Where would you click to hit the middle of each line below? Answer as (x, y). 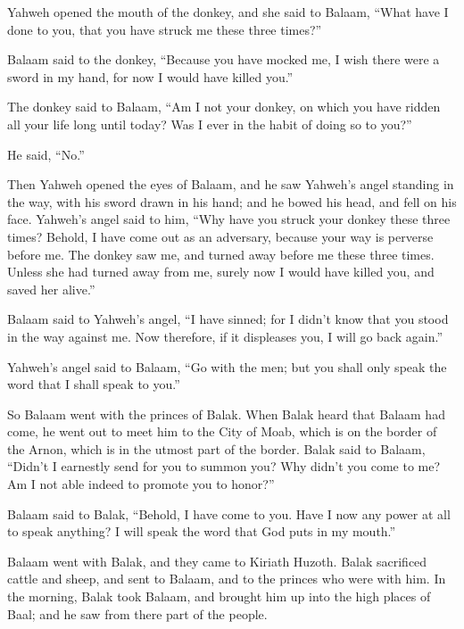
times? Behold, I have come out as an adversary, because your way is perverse (220, 236)
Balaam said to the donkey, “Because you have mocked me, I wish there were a (224, 59)
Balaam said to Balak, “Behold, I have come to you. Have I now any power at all (229, 513)
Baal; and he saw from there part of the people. (137, 613)
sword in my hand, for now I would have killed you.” (150, 76)
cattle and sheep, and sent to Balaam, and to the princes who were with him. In (227, 579)
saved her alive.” (51, 289)
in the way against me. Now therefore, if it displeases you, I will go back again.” (225, 336)
